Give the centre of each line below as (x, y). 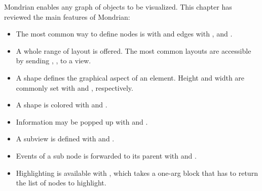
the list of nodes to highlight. (61, 183)
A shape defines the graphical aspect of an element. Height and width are (130, 77)
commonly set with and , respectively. (74, 87)
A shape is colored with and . (62, 105)
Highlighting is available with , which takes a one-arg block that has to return (137, 173)
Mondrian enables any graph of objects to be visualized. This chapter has (118, 7)
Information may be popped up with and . (82, 121)
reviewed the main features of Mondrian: (67, 16)
